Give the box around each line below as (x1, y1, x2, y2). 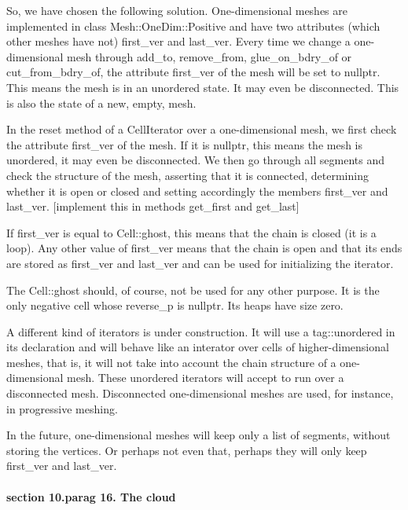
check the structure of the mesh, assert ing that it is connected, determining (6, 167, 369, 183)
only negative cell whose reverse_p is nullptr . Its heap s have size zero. (6, 297, 344, 314)
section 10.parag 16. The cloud (6, 488, 176, 504)
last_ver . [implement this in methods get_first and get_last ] (6, 198, 300, 215)
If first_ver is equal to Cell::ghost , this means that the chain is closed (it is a (6, 224, 377, 240)
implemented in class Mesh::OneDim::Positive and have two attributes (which (6, 17, 380, 34)
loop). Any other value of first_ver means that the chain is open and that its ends (6, 240, 402, 256)
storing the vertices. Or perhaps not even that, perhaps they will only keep (6, 442, 367, 458)
